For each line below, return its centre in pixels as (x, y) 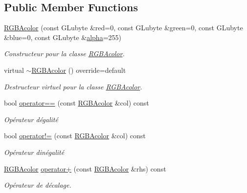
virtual (14, 70)
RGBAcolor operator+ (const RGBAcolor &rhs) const (85, 168)
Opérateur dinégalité (34, 152)
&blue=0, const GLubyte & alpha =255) (63, 37)
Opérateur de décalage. (38, 185)
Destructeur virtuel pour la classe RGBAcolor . (73, 86)
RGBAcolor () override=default (79, 70)
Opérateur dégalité (31, 119)
